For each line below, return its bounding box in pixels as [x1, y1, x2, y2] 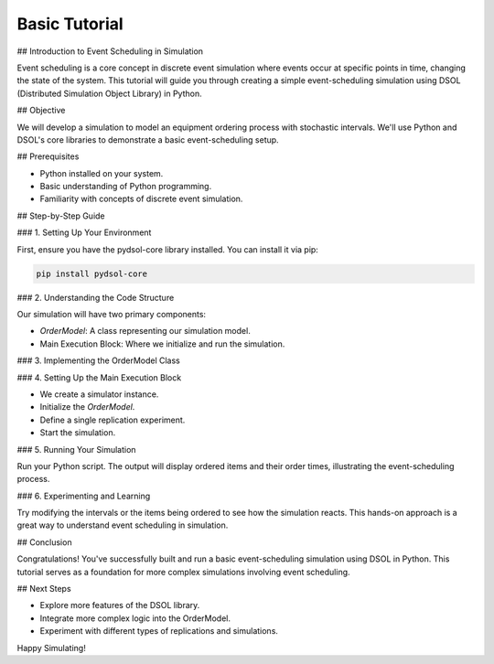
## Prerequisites [16, 151, 80, 162]
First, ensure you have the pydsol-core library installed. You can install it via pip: [16, 243, 319, 255]
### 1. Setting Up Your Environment [16, 227, 152, 238]
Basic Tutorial [16, 14, 123, 34]
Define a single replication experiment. [39, 414, 186, 425]
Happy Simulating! [16, 642, 86, 653]
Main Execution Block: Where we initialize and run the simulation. [39, 338, 285, 349]
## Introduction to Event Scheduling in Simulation [16, 46, 204, 57]
